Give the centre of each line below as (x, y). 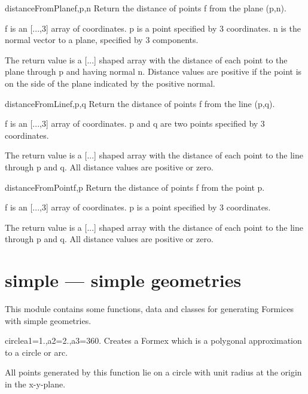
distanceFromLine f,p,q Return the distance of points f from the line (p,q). (140, 103)
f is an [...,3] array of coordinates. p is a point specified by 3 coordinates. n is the (153, 28)
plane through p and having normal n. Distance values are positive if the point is (153, 71)
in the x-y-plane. (35, 384)
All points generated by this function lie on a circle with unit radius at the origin (153, 372)
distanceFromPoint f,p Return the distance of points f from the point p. (135, 187)
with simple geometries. (48, 320)
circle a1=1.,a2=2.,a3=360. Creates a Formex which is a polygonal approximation (153, 340)
